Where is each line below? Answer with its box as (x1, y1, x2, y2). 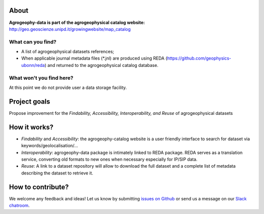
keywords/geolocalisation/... (21, 143, 78, 149)
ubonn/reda (21, 62, 45, 68)
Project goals (9, 97, 50, 106)
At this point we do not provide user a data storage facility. (9, 85, 127, 90)
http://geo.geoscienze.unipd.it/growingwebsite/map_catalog (9, 26, 131, 32)
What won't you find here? (9, 74, 73, 81)
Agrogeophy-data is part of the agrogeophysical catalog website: (9, 20, 145, 25)
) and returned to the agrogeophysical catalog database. (44, 62, 158, 68)
